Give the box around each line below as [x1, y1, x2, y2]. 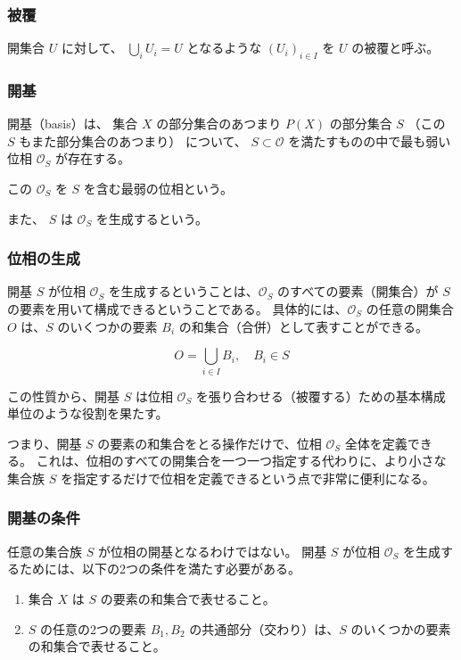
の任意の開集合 [366, 300, 454, 318]
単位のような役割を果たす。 [7, 404, 169, 423]
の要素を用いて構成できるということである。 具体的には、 [7, 300, 348, 318]
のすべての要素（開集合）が [277, 282, 439, 301]
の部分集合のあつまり [156, 114, 282, 133]
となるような [186, 38, 262, 57]
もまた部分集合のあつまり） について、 [19, 131, 247, 150]
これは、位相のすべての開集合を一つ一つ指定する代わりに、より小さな [36, 451, 447, 470]
